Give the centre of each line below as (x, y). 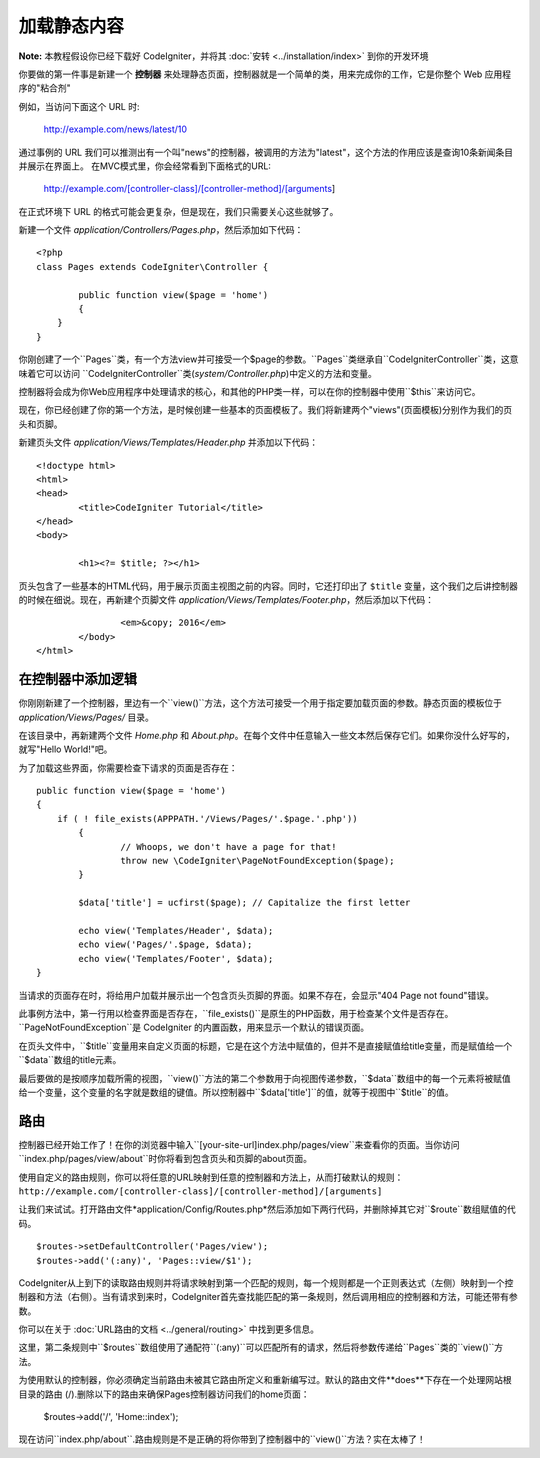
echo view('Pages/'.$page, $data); (165, 944)
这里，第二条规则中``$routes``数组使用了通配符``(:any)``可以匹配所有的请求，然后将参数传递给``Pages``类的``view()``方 (261, 1347)
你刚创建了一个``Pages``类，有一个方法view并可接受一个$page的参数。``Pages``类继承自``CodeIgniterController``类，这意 (268, 359)
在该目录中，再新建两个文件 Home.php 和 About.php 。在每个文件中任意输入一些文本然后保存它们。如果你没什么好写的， (266, 735)
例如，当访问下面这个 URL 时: (79, 106)
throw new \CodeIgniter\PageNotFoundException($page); (257, 861)
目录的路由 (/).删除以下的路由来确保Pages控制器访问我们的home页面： (164, 1394)
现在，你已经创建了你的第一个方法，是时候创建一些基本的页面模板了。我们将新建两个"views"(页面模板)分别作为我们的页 (265, 410)
